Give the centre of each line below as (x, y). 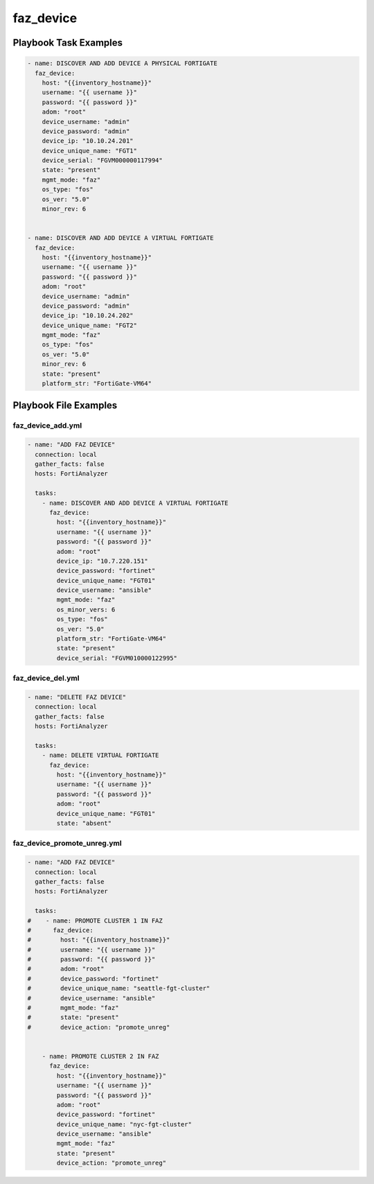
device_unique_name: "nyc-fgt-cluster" (124, 1124)
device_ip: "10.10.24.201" (88, 141)
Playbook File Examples (65, 406)
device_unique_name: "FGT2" (90, 325)
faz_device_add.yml (47, 426)
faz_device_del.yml (46, 678)
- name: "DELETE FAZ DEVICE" (77, 697)
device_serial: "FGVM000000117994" (102, 160)
